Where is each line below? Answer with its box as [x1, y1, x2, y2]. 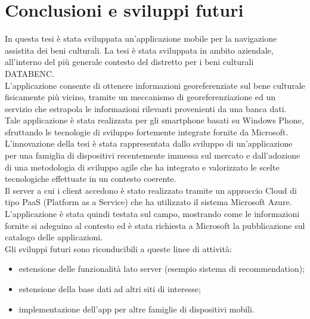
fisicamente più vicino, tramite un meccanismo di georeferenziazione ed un [5, 91, 276, 103]
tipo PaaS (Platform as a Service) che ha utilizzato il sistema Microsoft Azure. [5, 196, 292, 208]
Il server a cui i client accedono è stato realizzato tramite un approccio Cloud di [5, 184, 297, 196]
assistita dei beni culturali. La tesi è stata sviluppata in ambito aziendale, [5, 44, 274, 56]
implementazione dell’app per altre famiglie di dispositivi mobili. [18, 302, 255, 315]
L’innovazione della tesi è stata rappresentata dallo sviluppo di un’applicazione [5, 137, 293, 150]
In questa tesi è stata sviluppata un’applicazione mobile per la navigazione [5, 32, 277, 45]
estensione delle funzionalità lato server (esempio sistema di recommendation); [18, 262, 305, 275]
